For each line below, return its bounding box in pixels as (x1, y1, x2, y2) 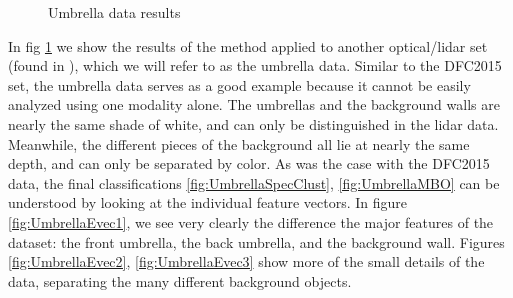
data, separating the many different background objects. (8, 270, 352, 291)
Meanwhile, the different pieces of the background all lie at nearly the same (8, 133, 470, 154)
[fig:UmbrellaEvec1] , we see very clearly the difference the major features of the (8, 211, 494, 232)
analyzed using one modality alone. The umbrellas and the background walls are (8, 94, 500, 115)
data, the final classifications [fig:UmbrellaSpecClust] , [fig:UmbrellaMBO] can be (8, 172, 500, 193)
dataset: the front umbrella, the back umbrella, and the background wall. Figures (8, 231, 505, 252)
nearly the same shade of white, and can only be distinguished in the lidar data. (8, 113, 499, 134)
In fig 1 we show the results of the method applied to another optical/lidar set (8, 35, 488, 56)
